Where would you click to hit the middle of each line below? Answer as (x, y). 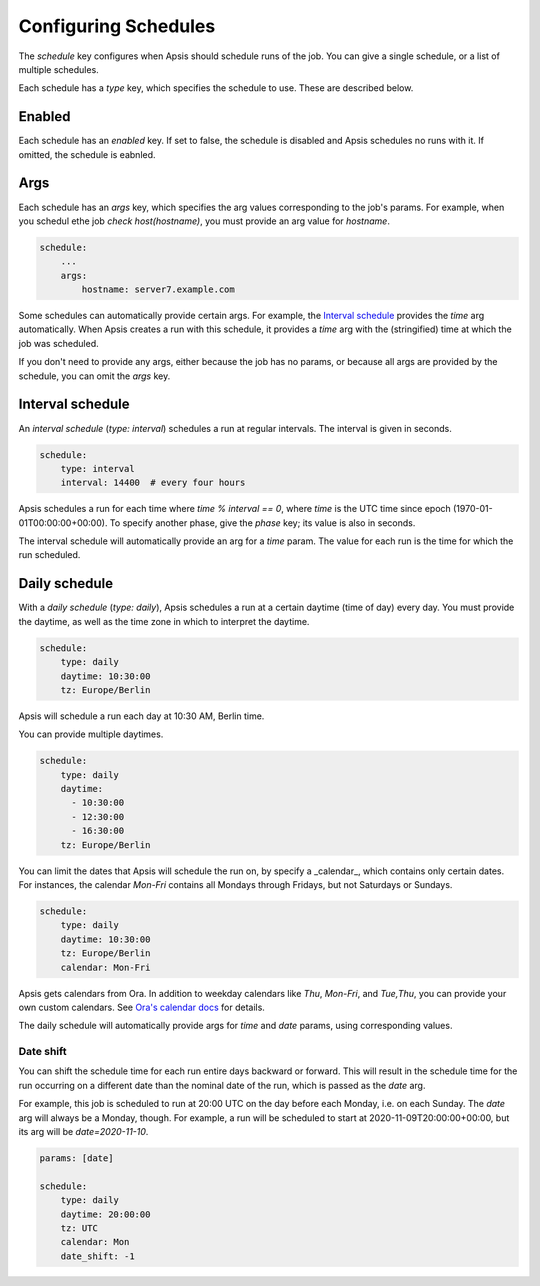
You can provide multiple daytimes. (91, 734)
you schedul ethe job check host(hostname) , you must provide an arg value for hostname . (204, 221)
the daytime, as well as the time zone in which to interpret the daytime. (164, 621)
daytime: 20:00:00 (105, 1214)
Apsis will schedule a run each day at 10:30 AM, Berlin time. (141, 716)
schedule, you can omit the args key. (94, 376)
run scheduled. (49, 555)
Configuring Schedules (117, 26)
